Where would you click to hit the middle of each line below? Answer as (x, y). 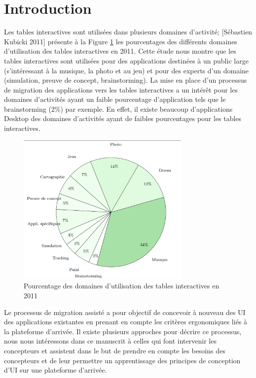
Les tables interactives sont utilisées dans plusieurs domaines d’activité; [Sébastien (128, 32)
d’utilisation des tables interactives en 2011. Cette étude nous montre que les (120, 51)
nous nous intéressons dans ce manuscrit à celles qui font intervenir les (110, 341)
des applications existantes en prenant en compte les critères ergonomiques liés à (126, 322)
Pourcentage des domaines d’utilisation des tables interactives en (122, 286)
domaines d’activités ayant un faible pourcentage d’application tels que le (115, 99)
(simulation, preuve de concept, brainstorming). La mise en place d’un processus (126, 80)
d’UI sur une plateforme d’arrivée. (55, 370)
